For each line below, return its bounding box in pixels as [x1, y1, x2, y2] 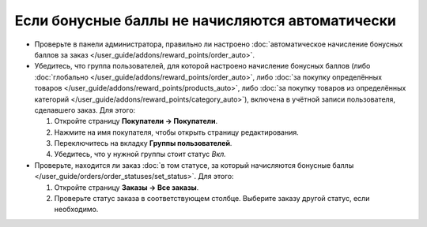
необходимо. [54, 205, 99, 214]
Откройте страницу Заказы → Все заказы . [54, 182, 199, 192]
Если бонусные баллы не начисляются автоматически [14, 12, 397, 29]
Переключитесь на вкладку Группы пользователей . [54, 139, 232, 148]
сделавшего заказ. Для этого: [34, 105, 136, 114]
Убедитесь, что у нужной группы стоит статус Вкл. [54, 150, 227, 159]
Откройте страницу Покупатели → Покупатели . [54, 117, 217, 126]
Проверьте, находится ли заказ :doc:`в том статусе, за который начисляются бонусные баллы [34, 160, 354, 169]
